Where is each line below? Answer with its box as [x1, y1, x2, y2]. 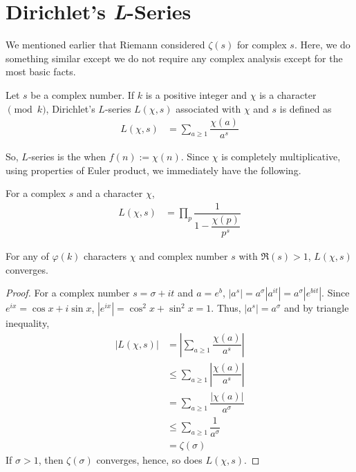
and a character [76, 186, 143, 200]
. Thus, [211, 301, 241, 315]
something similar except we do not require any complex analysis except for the [6, 50, 343, 65]
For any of [6, 248, 49, 263]
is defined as [279, 101, 332, 115]
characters [84, 248, 127, 263]
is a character [259, 87, 317, 102]
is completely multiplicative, [221, 149, 341, 164]
